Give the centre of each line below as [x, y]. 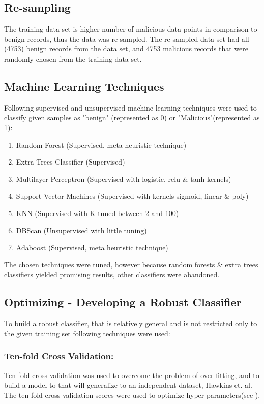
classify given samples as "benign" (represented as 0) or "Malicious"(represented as [132, 117]
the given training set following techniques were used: [87, 333]
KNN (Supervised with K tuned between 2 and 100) [97, 213]
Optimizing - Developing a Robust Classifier [123, 302]
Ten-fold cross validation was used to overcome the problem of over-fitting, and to [132, 375]
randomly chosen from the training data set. [73, 58]
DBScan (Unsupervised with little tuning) [81, 230]
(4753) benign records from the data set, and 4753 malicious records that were [126, 49]
